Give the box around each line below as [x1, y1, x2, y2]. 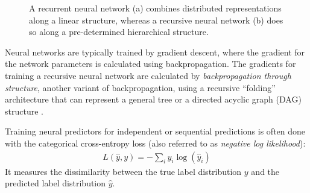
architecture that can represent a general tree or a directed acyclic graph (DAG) [5, 93, 302, 106]
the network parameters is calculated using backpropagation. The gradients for [5, 57, 296, 70]
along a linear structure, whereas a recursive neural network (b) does [29, 13, 283, 26]
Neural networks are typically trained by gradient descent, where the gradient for [5, 45, 305, 58]
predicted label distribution [5, 177, 106, 189]
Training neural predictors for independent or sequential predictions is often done [5, 125, 306, 138]
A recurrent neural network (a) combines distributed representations [29, 2, 282, 14]
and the [251, 165, 280, 177]
